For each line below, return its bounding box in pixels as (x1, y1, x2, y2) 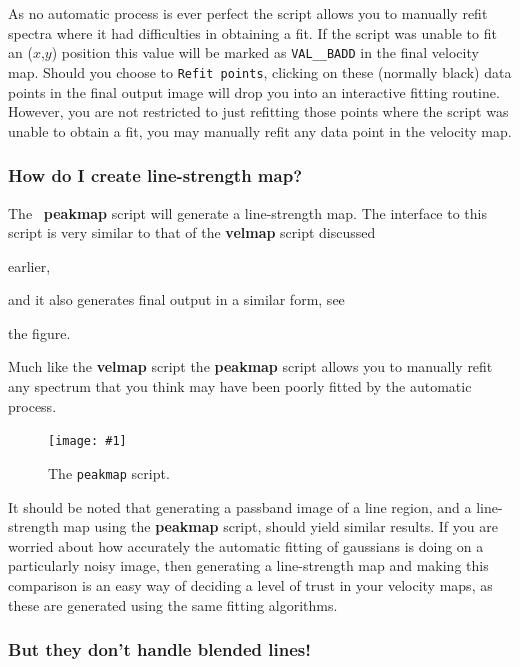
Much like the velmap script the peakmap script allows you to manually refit (8, 356, 493, 377)
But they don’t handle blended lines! (8, 637, 311, 662)
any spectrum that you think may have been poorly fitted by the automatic (8, 376, 472, 397)
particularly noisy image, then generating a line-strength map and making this (8, 555, 489, 576)
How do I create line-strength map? (8, 163, 303, 188)
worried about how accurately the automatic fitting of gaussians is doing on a (8, 535, 484, 556)
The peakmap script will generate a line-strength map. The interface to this (8, 202, 487, 223)
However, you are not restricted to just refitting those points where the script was (8, 101, 509, 122)
